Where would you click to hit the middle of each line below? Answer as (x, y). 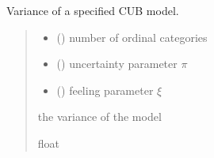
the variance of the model (99, 117)
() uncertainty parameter (117, 64)
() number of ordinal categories (132, 37)
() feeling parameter (105, 90)
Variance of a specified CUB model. (93, 10)
